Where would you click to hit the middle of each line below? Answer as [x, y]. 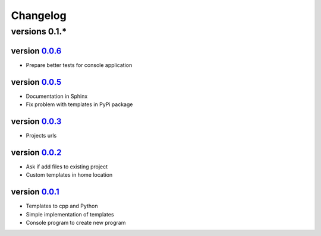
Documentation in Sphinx [57, 96]
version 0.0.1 [35, 192]
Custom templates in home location [69, 175]
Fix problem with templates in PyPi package [79, 104]
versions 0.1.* [39, 31]
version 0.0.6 [36, 51]
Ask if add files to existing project [67, 167]
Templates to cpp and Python [62, 206]
